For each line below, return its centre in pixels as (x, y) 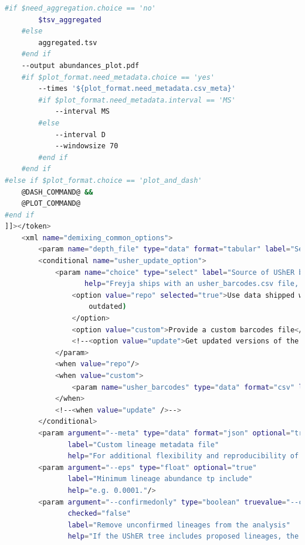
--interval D (80, 134)
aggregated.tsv (68, 42)
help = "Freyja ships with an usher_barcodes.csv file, (192, 284)
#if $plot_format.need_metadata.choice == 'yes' (118, 77)
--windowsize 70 (87, 146)
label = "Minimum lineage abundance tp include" (160, 479)
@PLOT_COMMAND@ (51, 204)
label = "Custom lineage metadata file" (143, 444)
